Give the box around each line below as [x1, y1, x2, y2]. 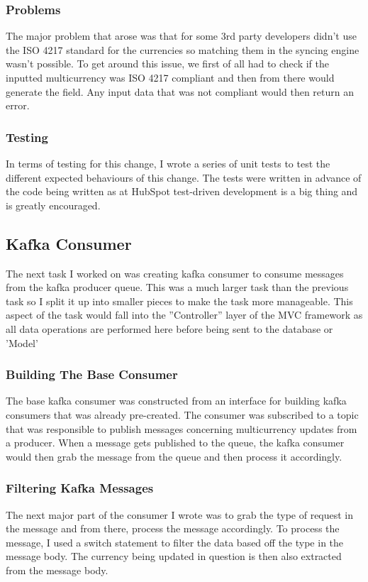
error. [6, 98, 30, 113]
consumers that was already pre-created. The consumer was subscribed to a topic [6, 407, 359, 422]
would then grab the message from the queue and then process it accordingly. [6, 449, 342, 463]
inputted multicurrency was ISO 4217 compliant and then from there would [6, 70, 335, 84]
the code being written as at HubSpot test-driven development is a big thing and [6, 184, 358, 199]
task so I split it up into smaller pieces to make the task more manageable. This [6, 293, 353, 308]
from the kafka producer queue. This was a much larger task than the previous [6, 280, 349, 295]
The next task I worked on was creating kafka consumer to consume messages [6, 265, 344, 280]
